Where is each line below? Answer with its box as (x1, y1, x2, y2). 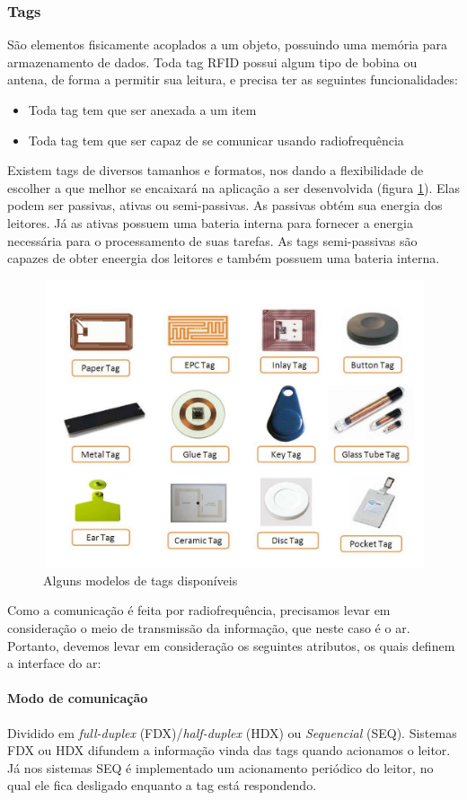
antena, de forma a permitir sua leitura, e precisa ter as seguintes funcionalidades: (7, 70, 458, 89)
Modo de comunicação (7, 689, 148, 708)
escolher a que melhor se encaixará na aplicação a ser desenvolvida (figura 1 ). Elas (7, 178, 460, 197)
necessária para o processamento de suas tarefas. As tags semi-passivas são (7, 231, 418, 250)
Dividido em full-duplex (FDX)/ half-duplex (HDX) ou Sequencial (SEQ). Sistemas (7, 723, 457, 742)
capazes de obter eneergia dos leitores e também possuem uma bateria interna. (7, 249, 440, 268)
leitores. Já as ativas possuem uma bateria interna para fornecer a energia (7, 213, 413, 232)
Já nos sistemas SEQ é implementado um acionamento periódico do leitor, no (7, 758, 434, 777)
